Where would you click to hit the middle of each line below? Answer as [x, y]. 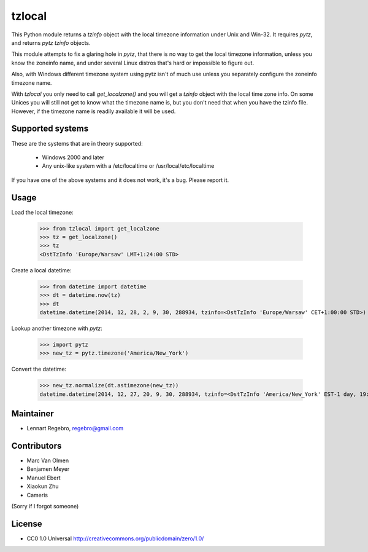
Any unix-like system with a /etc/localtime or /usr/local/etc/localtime [128, 166]
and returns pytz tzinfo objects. [51, 42]
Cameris [37, 495]
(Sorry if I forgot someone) [45, 507]
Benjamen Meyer [48, 469]
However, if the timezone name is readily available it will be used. [94, 111]
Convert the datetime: [39, 369]
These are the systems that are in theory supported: [77, 143]
